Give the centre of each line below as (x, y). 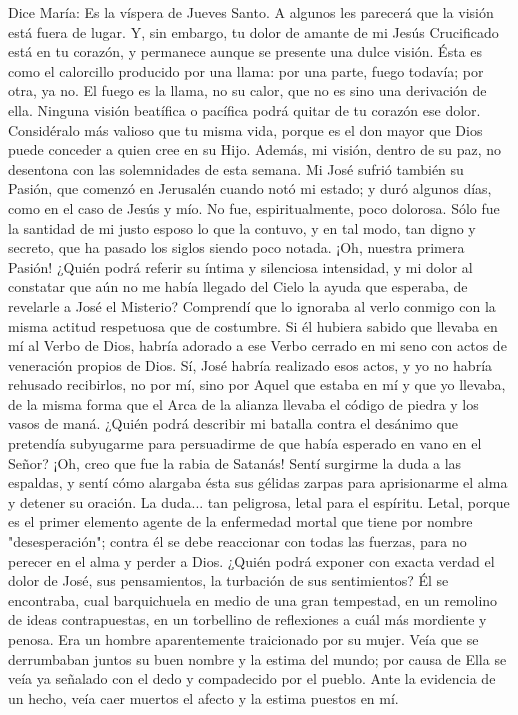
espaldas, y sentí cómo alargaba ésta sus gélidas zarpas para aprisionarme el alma (258, 482)
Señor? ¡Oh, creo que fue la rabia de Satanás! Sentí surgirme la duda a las (235, 462)
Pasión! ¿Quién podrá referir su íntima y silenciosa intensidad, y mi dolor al (240, 266)
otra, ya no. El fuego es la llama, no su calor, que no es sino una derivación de (247, 90)
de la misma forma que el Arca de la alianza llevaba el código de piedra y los (243, 403)
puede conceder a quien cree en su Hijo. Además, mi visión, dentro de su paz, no (255, 149)
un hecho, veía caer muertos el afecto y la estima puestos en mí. (203, 697)
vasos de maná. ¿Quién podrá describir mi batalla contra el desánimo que (233, 423)
